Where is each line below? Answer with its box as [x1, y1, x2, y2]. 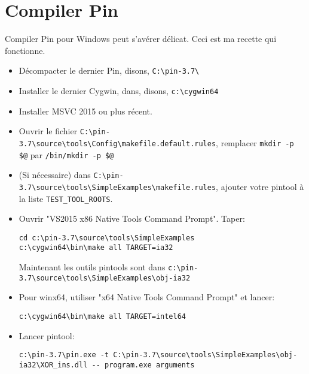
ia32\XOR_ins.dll [19, 360, 88, 369]
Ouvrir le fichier [19, 125, 78, 137]
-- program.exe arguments [91, 360, 195, 369]
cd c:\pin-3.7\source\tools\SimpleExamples [19, 233, 195, 242]
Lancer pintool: [19, 329, 75, 342]
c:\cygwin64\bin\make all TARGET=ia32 [19, 243, 173, 252]
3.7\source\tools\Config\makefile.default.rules [19, 139, 216, 148]
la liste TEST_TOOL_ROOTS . [19, 192, 113, 204]
